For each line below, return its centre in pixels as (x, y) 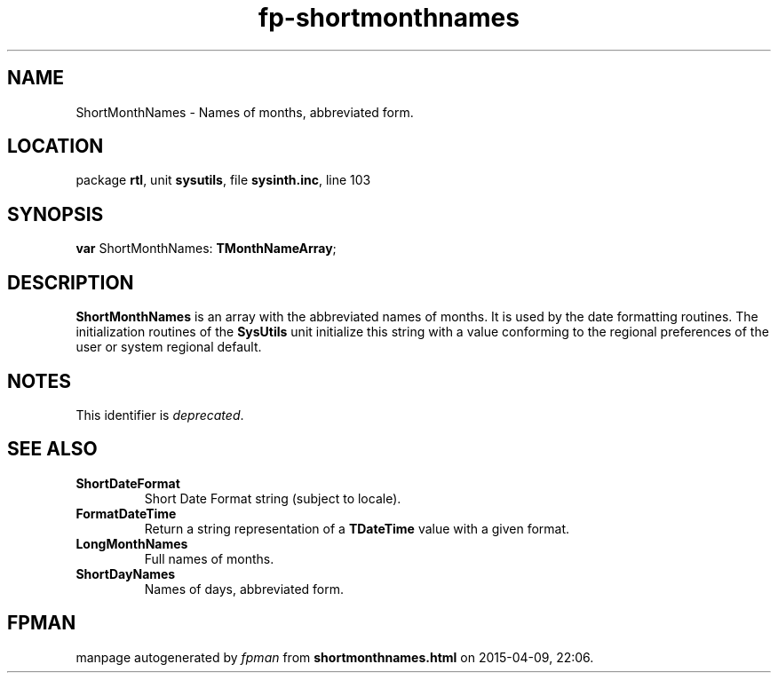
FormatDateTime (126, 513)
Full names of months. (209, 558)
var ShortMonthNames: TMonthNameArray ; (206, 249)
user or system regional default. (169, 347)
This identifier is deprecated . (160, 415)
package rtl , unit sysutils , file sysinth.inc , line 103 (223, 180)
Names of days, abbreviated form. (244, 589)
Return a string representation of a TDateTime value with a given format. (357, 528)
